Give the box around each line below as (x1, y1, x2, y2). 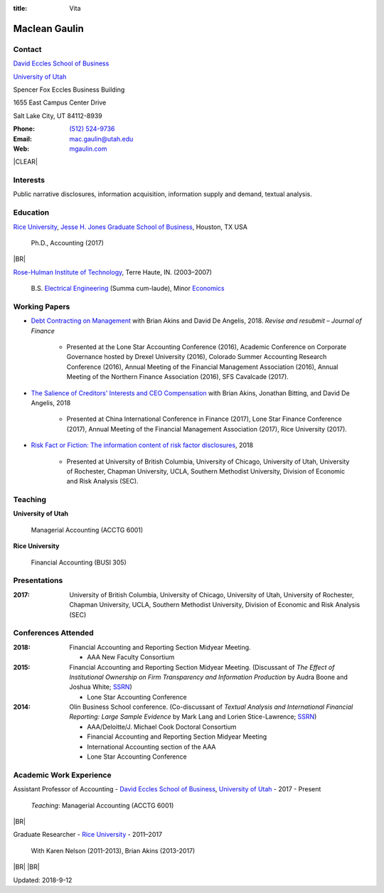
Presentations (13, 576, 63, 586)
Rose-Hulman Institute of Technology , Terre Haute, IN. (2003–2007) (13, 267, 213, 277)
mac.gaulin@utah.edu (69, 134, 134, 143)
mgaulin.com (69, 144, 107, 153)
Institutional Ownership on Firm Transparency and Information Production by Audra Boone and (69, 673, 348, 681)
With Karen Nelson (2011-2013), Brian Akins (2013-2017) (31, 846, 196, 855)
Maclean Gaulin (13, 22, 85, 35)
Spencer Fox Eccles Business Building (13, 85, 125, 94)
